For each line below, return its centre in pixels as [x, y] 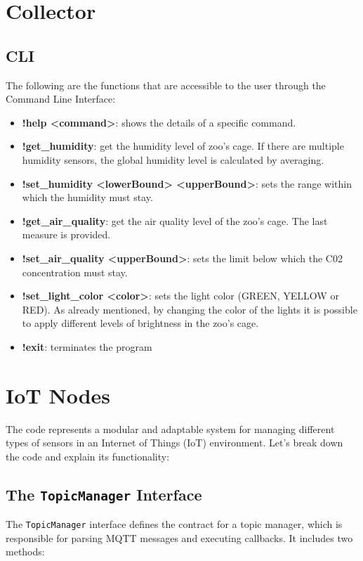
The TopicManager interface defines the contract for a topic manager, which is [174, 524]
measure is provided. [66, 234]
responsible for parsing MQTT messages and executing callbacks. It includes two [179, 537]
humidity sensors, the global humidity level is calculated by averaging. [173, 159]
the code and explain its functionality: [88, 456]
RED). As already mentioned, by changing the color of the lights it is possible [190, 309]
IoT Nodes [58, 395]
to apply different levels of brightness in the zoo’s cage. [140, 323]
